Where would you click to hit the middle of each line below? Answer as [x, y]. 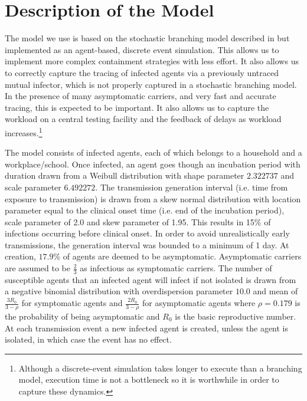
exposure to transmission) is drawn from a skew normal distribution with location [153, 198]
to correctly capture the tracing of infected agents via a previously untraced [142, 72]
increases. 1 [24, 132]
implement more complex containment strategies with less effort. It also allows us [152, 61]
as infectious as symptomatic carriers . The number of [176, 268]
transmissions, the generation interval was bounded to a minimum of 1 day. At [147, 244]
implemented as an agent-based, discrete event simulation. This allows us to [142, 49]
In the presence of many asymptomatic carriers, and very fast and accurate [141, 96]
